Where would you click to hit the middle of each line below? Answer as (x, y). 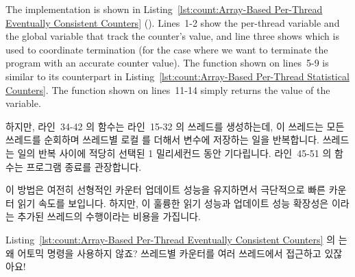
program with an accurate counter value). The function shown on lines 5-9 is (167, 63)
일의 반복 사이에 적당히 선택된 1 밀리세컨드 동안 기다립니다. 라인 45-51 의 (174, 153)
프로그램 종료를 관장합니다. (84, 166)
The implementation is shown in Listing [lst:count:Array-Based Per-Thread (164, 9)
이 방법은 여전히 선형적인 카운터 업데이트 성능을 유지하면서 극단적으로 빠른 (166, 190)
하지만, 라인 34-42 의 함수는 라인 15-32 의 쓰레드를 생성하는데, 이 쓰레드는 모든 (175, 126)
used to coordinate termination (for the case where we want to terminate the (167, 49)
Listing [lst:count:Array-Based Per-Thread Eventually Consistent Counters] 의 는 (176, 239)
